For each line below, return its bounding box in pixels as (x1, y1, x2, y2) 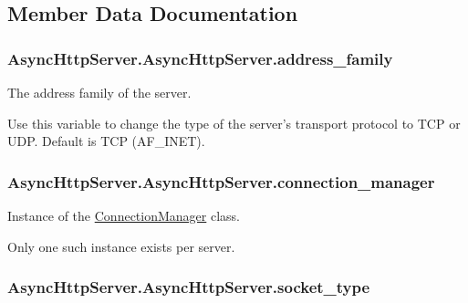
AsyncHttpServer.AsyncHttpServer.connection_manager (7, 170, 435, 193)
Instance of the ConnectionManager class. (7, 206, 240, 225)
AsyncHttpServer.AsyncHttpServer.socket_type (7, 276, 370, 298)
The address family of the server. (7, 83, 192, 101)
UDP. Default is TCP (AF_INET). (7, 131, 205, 151)
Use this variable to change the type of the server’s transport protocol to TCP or (7, 113, 461, 132)
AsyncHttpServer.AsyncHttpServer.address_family (7, 47, 393, 69)
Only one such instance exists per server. (7, 236, 235, 256)
